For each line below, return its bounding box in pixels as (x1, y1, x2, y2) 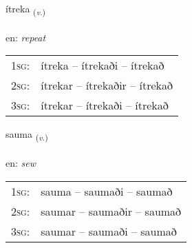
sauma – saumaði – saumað (41, 183, 173, 199)
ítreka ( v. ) (6, 1, 46, 17)
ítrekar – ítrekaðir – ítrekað (41, 77, 173, 94)
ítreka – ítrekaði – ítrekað (41, 57, 164, 74)
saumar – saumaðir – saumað (41, 203, 182, 219)
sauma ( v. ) (6, 127, 48, 143)
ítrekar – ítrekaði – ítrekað (41, 97, 169, 114)
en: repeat (6, 30, 46, 44)
